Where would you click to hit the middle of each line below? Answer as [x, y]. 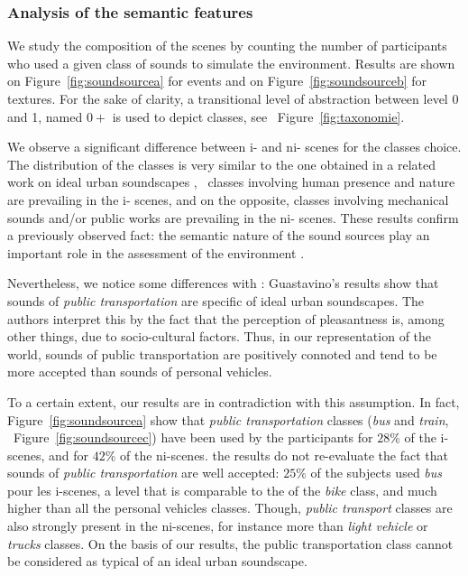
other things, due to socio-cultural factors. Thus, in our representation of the [220, 336]
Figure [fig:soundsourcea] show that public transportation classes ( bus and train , [228, 419]
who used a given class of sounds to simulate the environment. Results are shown [231, 63]
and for [69, 455]
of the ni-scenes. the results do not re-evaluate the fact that [284, 455]
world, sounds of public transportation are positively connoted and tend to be [222, 353]
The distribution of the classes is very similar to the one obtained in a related [222, 164]
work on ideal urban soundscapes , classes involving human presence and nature [231, 182]
